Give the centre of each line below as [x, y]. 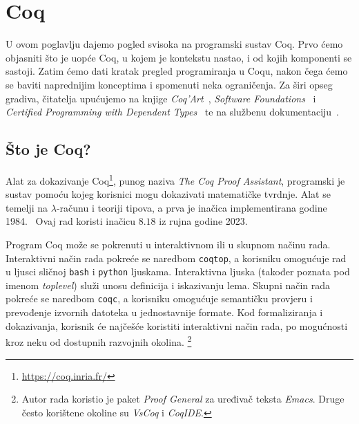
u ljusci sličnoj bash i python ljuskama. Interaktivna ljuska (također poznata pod [178, 271]
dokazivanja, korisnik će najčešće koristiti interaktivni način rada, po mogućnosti [177, 325]
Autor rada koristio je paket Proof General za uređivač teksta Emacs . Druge [183, 399]
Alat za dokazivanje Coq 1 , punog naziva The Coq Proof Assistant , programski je [175, 179]
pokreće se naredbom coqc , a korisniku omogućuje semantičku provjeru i [159, 298]
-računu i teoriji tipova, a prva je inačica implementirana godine [192, 207]
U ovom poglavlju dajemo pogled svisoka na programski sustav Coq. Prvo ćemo [174, 44]
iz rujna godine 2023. [203, 221]
